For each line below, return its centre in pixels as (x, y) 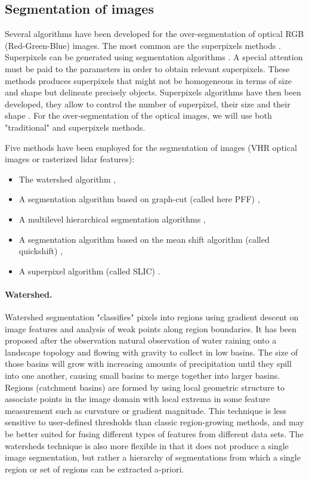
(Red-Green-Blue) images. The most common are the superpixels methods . (143, 45)
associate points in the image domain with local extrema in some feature (137, 399)
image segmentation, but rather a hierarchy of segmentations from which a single (153, 457)
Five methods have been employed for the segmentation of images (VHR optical (151, 147)
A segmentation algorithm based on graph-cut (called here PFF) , (139, 199)
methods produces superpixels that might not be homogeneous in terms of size (148, 80)
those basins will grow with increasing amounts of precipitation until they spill (148, 364)
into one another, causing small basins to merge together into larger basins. (143, 376)
